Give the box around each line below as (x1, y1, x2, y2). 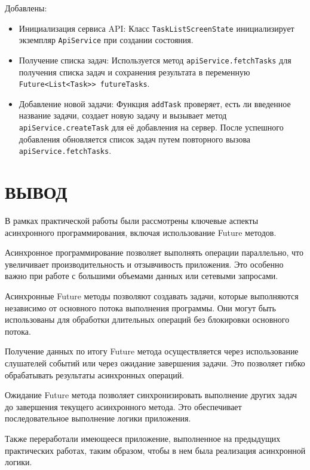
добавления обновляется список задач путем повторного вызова (19, 132, 251, 145)
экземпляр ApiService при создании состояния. (19, 34, 194, 46)
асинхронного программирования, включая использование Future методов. (5, 226, 277, 238)
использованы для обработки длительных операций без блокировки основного (5, 313, 290, 326)
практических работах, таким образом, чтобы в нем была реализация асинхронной (5, 444, 306, 456)
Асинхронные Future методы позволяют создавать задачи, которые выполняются (5, 290, 299, 302)
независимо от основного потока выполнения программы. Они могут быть (5, 301, 276, 314)
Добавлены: (5, 2, 47, 14)
